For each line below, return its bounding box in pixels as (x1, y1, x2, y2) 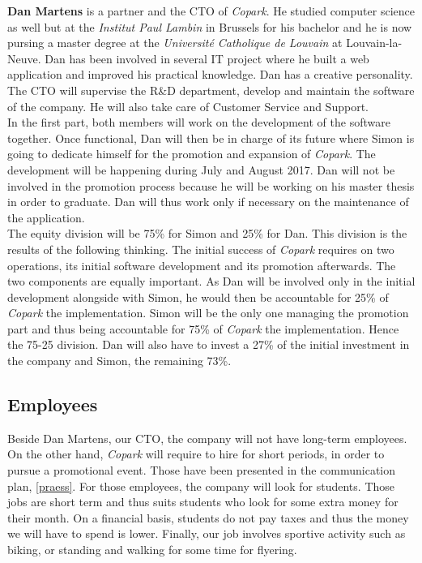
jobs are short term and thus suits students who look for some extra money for (7, 493, 399, 510)
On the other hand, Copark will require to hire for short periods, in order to (7, 445, 385, 462)
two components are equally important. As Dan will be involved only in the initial (7, 273, 416, 290)
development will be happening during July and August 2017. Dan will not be (7, 161, 395, 178)
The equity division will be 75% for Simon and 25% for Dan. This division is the (7, 225, 407, 242)
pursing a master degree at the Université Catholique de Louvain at (7, 34, 343, 51)
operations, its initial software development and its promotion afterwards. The (7, 256, 396, 273)
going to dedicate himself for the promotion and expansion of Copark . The (7, 145, 376, 162)
